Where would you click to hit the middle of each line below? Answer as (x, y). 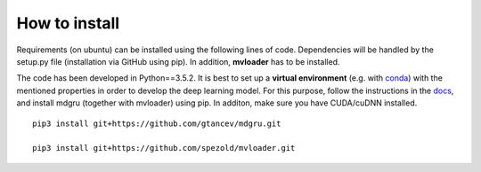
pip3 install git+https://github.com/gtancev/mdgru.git (157, 123)
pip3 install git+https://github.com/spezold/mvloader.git (164, 148)
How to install (68, 23)
